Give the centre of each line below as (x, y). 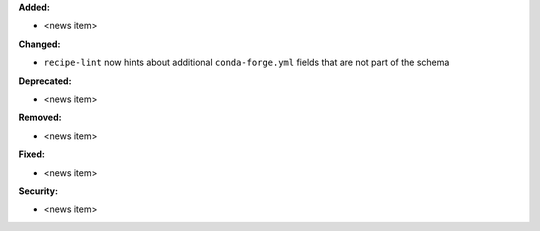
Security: (38, 191)
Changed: (39, 44)
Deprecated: (45, 81)
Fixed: (31, 154)
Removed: (40, 117)
